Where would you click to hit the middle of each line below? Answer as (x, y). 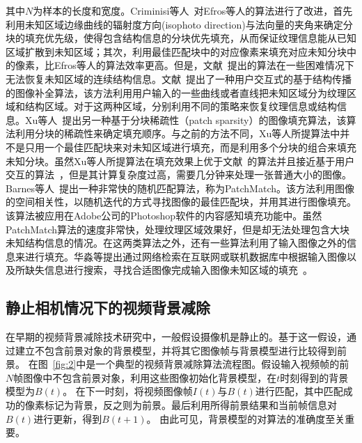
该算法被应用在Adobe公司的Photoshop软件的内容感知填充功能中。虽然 (164, 215)
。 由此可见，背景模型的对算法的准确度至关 (246, 418)
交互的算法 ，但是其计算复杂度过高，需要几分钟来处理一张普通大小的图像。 (179, 174)
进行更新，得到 (68, 418)
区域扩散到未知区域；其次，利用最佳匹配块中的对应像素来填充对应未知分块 (176, 51)
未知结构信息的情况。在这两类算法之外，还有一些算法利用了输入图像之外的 (176, 243)
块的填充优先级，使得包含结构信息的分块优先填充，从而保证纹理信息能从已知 (181, 38)
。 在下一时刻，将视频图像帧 (128, 391)
